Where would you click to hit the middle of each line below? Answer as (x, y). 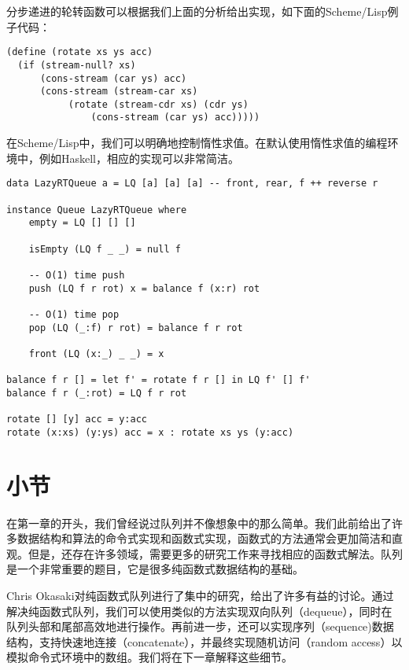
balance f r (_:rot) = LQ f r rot (97, 393)
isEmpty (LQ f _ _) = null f (105, 249)
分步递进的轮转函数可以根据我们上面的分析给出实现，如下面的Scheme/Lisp (197, 11)
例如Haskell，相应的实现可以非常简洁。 (139, 158)
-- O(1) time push (77, 275)
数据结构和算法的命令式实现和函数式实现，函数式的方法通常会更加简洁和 (204, 538)
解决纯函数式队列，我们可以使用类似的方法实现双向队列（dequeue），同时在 (199, 611)
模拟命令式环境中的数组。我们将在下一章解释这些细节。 (149, 657)
